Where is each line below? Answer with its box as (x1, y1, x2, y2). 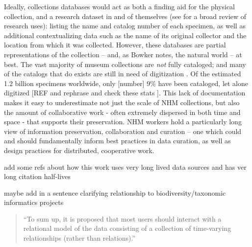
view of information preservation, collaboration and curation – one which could (4, 126, 242, 136)
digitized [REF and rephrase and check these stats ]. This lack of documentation (4, 88, 246, 98)
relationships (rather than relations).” (23, 233, 136, 243)
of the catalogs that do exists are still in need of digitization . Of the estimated (4, 68, 241, 79)
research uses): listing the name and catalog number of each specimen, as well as (4, 21, 246, 31)
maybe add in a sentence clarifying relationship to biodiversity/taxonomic (4, 187, 226, 198)
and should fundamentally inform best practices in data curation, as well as (4, 135, 231, 146)
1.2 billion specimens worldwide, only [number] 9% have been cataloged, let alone (4, 78, 249, 88)
